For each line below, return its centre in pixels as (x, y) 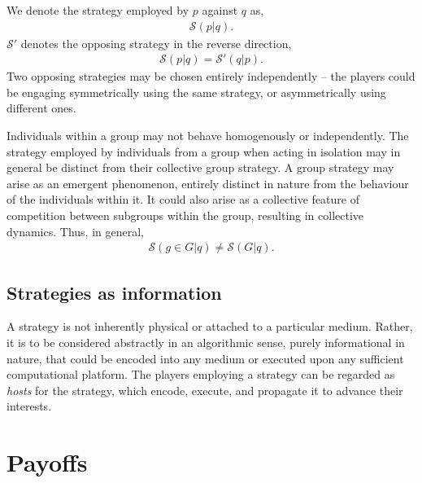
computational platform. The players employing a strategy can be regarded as (201, 374)
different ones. (41, 108)
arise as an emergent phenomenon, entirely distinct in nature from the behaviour (208, 183)
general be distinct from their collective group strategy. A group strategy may (200, 167)
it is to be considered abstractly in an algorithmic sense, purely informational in (206, 342)
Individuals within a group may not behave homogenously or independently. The (208, 136)
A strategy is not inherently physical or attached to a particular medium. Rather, (210, 326)
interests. (29, 406)
